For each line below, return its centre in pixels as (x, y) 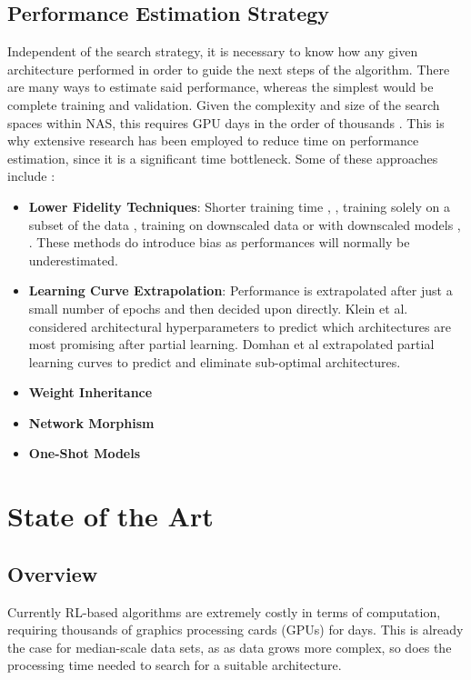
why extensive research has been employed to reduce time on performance (213, 140)
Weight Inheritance (90, 392)
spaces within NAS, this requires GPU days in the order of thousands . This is (226, 122)
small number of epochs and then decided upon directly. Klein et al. (218, 308)
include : (31, 176)
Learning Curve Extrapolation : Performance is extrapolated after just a (241, 290)
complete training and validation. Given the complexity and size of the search (224, 104)
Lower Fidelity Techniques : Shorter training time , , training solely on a (239, 206)
